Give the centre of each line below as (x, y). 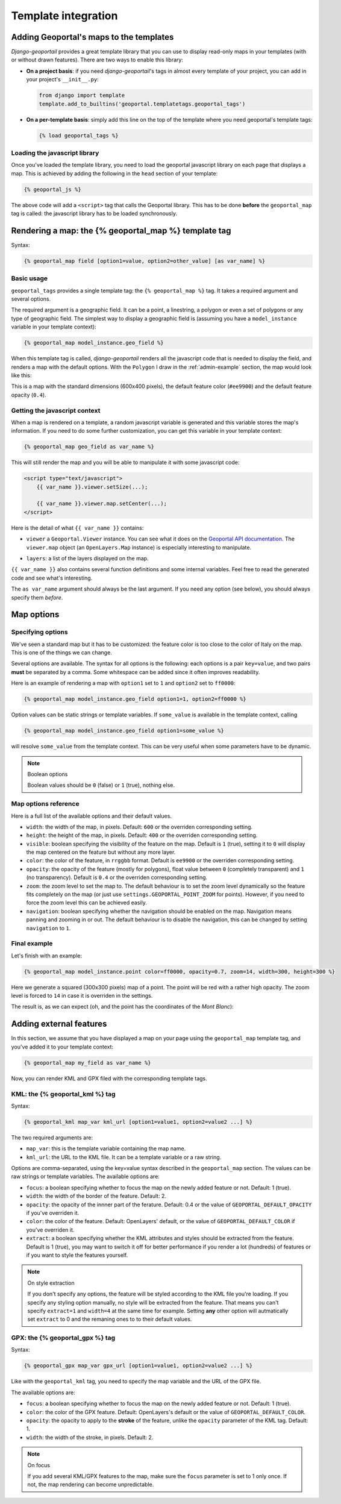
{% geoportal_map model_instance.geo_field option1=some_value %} (124, 731)
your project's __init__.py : (62, 80)
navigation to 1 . (48, 928)
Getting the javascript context (56, 410)
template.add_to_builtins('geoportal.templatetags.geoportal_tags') (142, 104)
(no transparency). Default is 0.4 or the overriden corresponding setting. (117, 877)
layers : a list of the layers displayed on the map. (87, 558)
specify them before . (37, 597)
